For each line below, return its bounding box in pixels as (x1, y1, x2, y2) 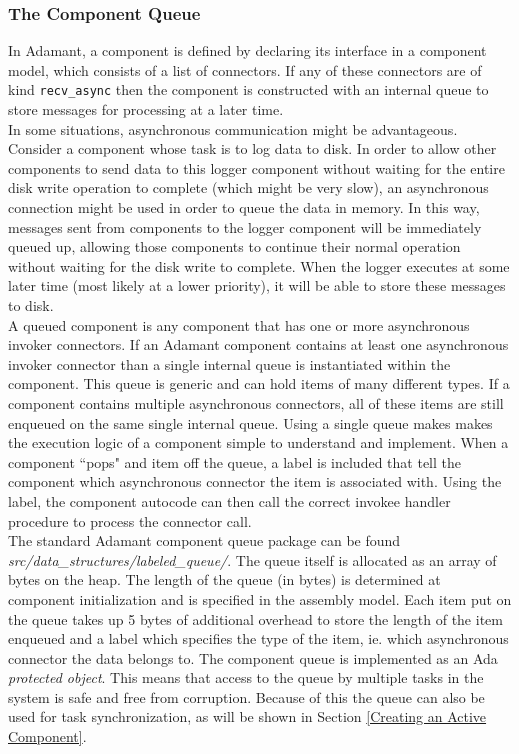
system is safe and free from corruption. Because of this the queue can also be (8, 686, 485, 707)
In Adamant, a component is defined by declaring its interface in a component (8, 40, 487, 61)
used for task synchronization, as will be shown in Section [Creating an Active (8, 706, 487, 727)
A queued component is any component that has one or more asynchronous (8, 314, 470, 335)
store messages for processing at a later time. (8, 99, 284, 120)
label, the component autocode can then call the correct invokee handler (8, 490, 451, 511)
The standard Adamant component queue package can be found (8, 530, 401, 551)
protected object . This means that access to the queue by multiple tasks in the (8, 667, 484, 688)
